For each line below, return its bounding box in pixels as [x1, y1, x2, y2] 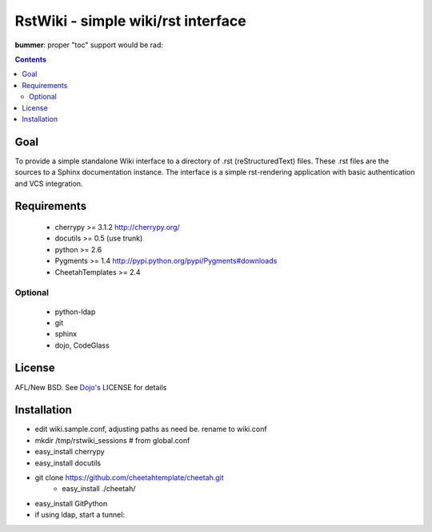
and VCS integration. [14, 179, 83, 188]
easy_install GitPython [34, 498, 108, 508]
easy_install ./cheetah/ [62, 484, 136, 494]
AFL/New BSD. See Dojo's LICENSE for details [14, 382, 167, 392]
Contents [14, 54, 47, 64]
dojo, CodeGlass [54, 341, 110, 350]
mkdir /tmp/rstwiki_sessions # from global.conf [34, 435, 190, 445]
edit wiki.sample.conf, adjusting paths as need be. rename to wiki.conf [34, 425, 267, 434]
